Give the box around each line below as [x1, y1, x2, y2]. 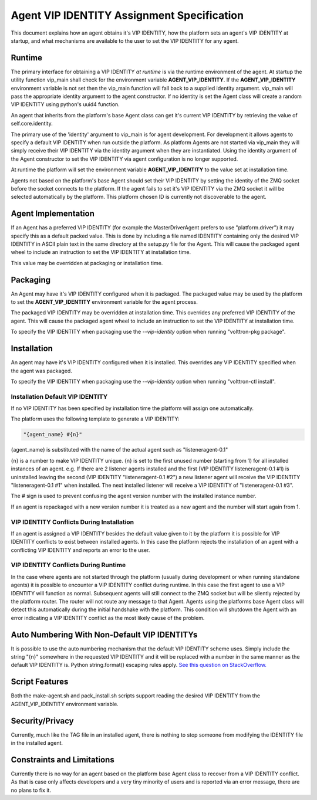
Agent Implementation [11, 209, 95, 219]
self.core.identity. [11, 120, 53, 127]
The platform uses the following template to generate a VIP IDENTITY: [11, 415, 180, 422]
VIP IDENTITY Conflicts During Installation [11, 518, 134, 526]
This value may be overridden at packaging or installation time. [11, 259, 163, 266]
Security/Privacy [11, 716, 74, 726]
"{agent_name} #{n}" [23, 431, 82, 438]
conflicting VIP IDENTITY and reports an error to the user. [11, 546, 150, 554]
